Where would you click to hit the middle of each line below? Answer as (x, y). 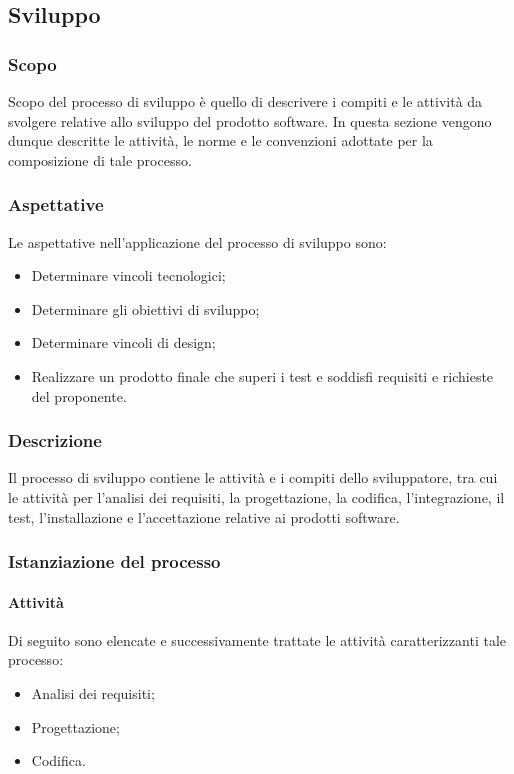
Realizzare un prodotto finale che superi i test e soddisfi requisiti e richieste (262, 375)
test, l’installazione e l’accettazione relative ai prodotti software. (204, 516)
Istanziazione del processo (114, 561)
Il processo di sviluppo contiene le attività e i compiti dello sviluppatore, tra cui (253, 477)
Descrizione (55, 440)
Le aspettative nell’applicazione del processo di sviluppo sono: (197, 241)
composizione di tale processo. (100, 159)
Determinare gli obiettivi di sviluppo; (145, 308)
